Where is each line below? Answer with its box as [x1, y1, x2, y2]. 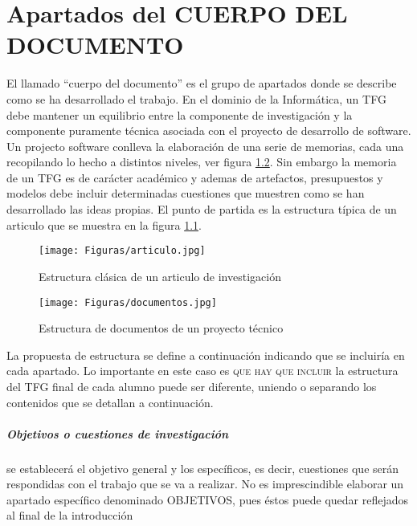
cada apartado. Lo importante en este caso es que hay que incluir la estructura [6, 362, 399, 379]
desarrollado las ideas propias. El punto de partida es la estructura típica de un [6, 201, 397, 218]
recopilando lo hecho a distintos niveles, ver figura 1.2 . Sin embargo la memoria [6, 153, 397, 170]
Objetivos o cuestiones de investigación [6, 425, 229, 442]
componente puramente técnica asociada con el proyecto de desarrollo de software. [6, 122, 411, 139]
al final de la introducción [6, 507, 133, 524]
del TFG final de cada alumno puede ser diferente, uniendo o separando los [6, 377, 377, 394]
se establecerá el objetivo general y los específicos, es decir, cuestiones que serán [6, 459, 399, 476]
